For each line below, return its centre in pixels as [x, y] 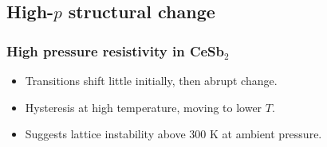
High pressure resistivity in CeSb [116, 50]
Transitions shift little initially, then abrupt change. [151, 80]
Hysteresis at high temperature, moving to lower [144, 107]
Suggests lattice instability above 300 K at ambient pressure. [173, 134]
